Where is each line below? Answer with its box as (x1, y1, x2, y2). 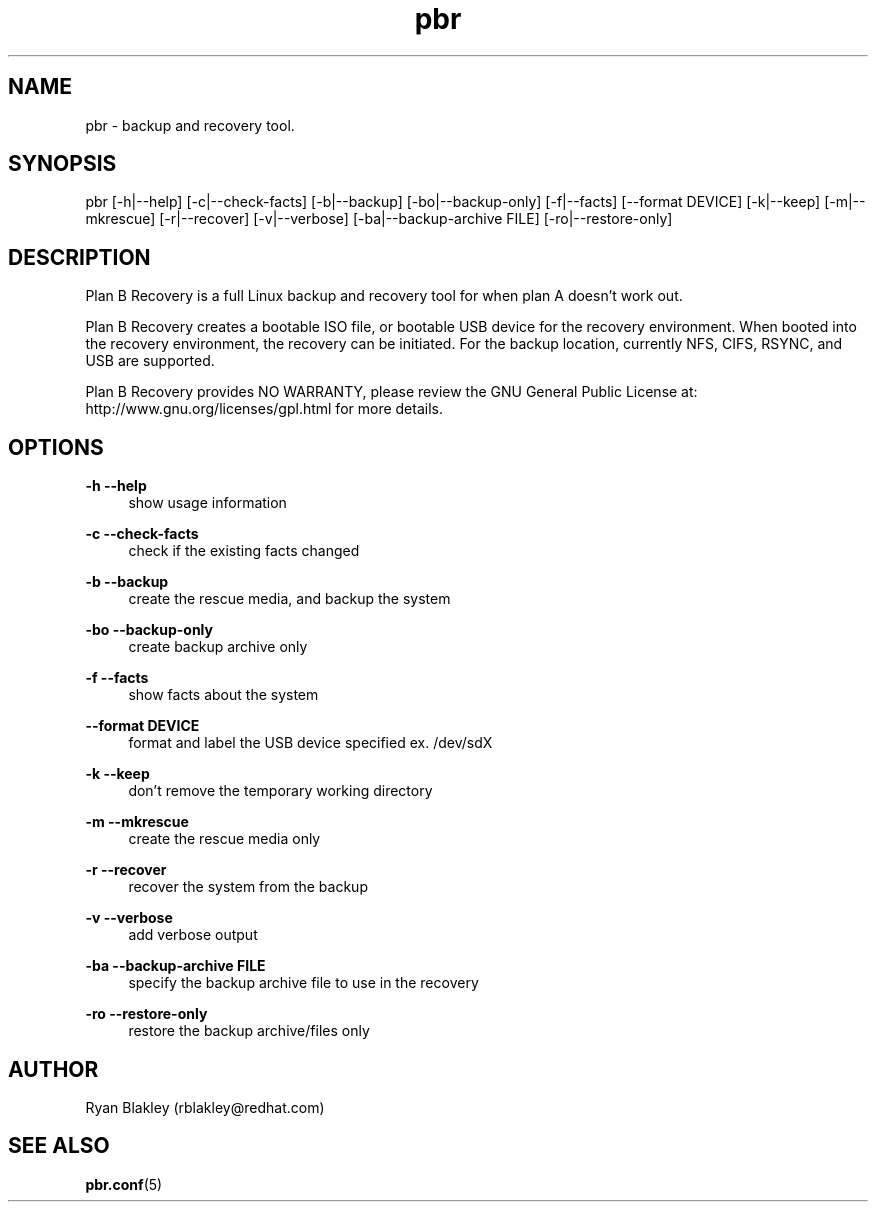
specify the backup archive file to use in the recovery (128, 974, 479, 992)
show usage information (128, 494, 287, 512)
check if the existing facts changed (128, 542, 360, 560)
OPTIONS (8, 434, 104, 460)
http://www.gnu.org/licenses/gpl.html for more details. (85, 400, 443, 418)
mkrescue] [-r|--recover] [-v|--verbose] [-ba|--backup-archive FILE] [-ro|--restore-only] (85, 210, 673, 228)
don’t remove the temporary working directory (128, 782, 433, 800)
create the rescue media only (128, 830, 321, 848)
